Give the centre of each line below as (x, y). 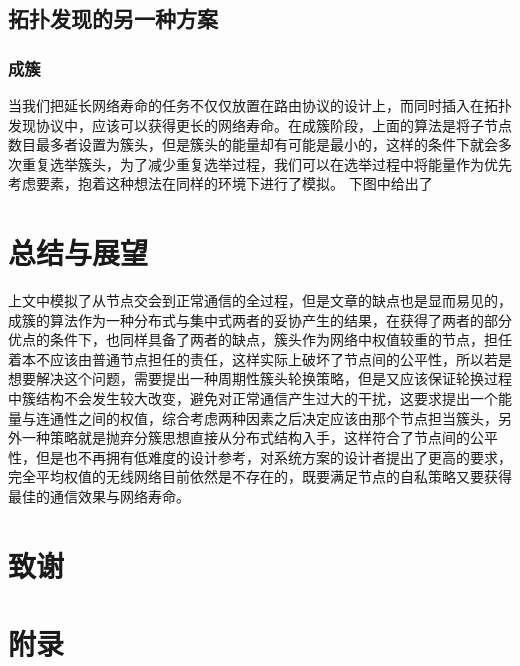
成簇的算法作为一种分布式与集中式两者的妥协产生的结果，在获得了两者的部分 (260, 319)
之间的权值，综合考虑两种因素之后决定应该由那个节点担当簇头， (287, 417)
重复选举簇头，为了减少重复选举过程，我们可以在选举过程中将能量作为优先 (266, 163)
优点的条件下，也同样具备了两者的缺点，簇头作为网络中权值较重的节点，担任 (260, 339)
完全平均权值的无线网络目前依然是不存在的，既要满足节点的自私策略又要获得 (260, 476)
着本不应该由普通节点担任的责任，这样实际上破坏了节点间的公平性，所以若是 (260, 358)
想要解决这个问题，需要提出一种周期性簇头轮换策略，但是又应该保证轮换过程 (260, 378)
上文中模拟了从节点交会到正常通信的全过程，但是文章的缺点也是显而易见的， (260, 300)
